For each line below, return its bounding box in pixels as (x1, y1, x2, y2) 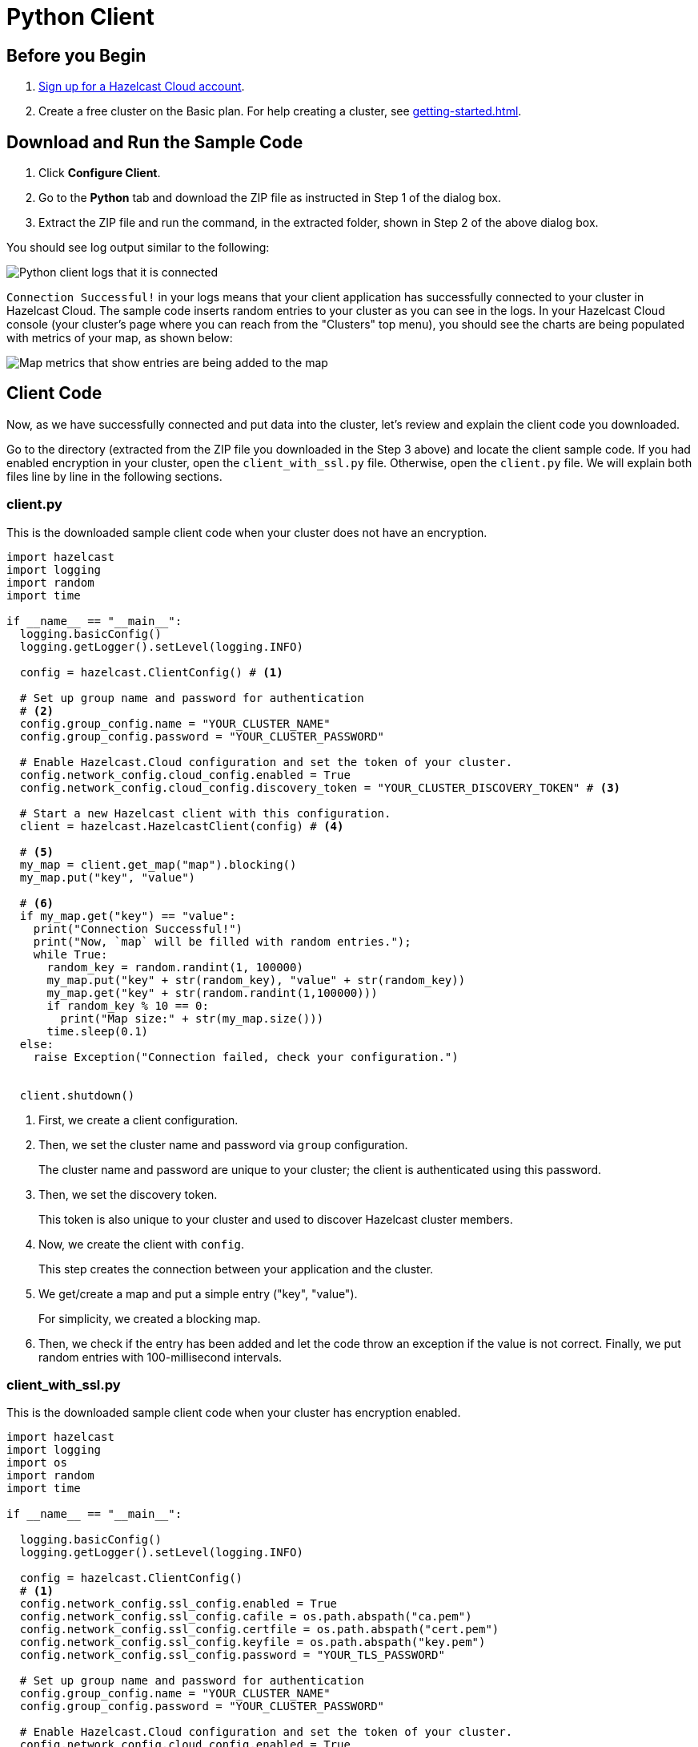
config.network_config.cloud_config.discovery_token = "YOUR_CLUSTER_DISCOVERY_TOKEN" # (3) (19, 781, 621, 794)
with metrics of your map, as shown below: (6, 331, 233, 345)
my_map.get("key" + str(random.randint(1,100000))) (46, 986, 378, 999)
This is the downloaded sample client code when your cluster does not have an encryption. (6, 525, 487, 539)
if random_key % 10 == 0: (46, 999, 209, 1012)
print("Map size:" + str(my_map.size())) (60, 1011, 324, 1025)
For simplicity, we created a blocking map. (38, 1311, 261, 1325)
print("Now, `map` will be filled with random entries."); (33, 934, 411, 948)
